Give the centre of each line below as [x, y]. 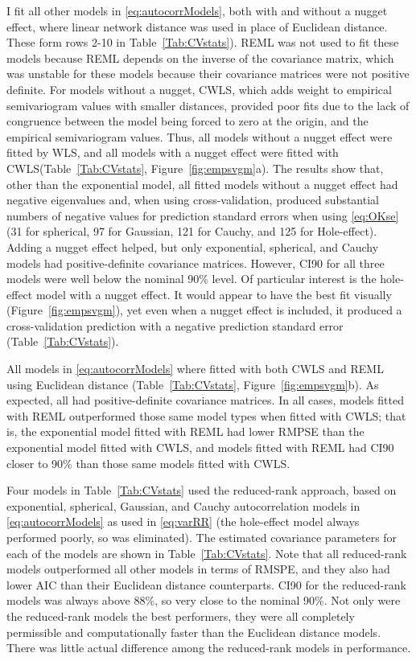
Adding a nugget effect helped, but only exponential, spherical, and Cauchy [193, 246]
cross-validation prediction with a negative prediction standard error [175, 325]
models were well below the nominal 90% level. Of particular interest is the [192, 279]
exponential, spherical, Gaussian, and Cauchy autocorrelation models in [183, 505]
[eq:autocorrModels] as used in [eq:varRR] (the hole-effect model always [183, 521]
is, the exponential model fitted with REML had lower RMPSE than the [185, 431]
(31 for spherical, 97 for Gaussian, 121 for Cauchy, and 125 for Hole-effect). [192, 231]
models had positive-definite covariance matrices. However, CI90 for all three [196, 263]
